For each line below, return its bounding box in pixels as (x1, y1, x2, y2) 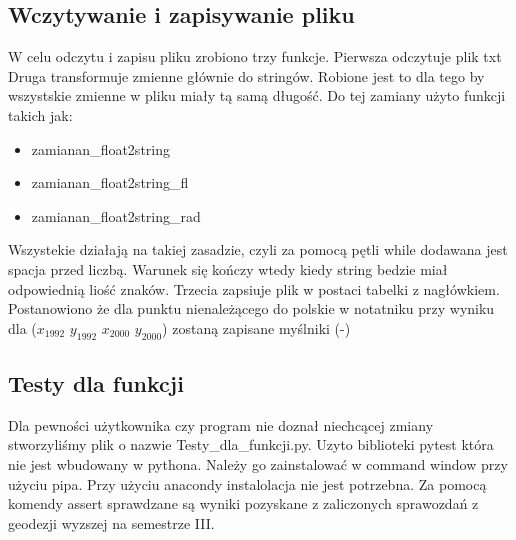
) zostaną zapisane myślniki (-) (162, 317, 351, 338)
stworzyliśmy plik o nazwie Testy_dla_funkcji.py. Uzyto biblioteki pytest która (8, 434, 494, 455)
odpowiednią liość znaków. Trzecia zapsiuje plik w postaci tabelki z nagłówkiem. (8, 278, 500, 299)
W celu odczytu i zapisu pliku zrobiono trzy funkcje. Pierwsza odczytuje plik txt (8, 46, 502, 67)
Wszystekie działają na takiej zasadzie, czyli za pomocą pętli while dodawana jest (8, 239, 508, 260)
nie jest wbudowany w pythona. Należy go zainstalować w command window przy (8, 453, 508, 474)
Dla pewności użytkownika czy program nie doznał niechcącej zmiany (8, 414, 434, 435)
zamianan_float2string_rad (31, 205, 201, 226)
